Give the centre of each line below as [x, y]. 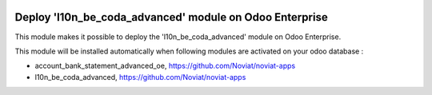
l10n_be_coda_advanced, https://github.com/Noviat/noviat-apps [140, 77]
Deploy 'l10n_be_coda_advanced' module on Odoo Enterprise [171, 17]
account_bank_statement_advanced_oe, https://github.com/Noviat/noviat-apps [165, 66]
